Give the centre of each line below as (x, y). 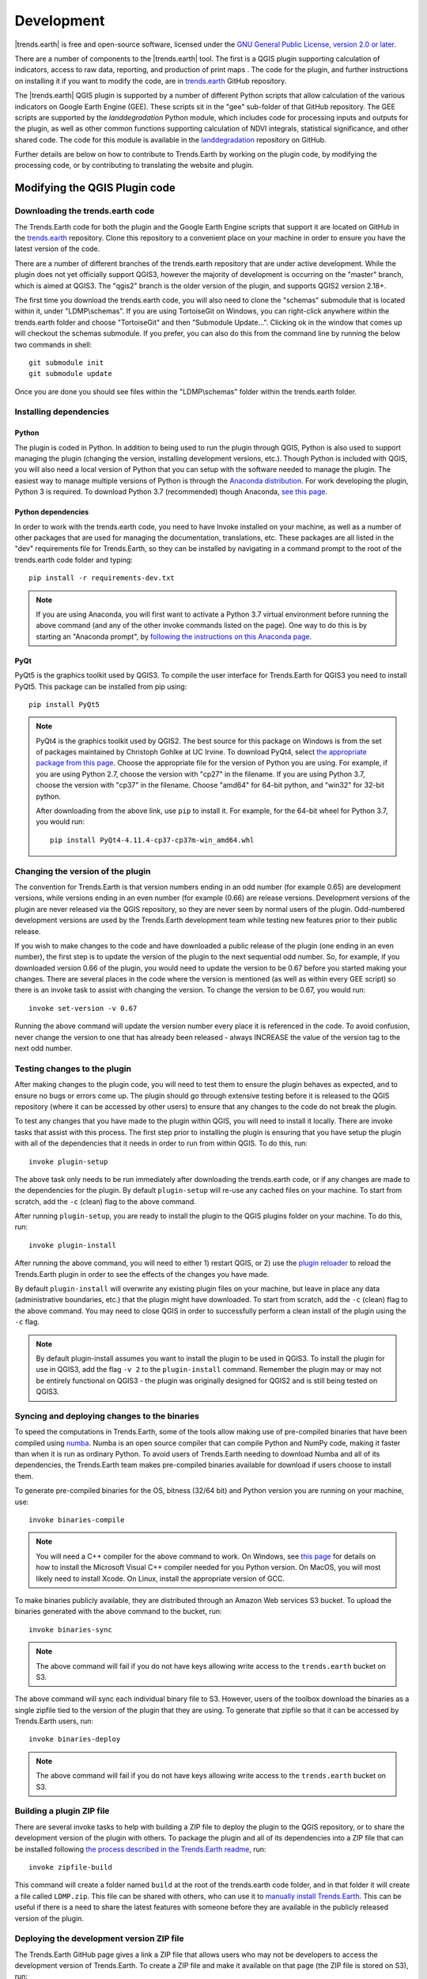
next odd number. (43, 1048)
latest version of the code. (57, 249)
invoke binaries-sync (70, 1630)
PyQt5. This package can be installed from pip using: (101, 686)
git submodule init (66, 363)
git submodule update (70, 374)
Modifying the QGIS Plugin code (95, 188)
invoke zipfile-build (70, 1867)
